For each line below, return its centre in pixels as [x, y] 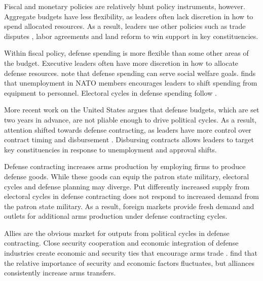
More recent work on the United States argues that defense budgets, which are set [132, 110]
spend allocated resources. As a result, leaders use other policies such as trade [125, 26]
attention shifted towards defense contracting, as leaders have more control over [128, 129]
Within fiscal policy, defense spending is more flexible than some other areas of [126, 53]
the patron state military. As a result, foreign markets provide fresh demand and [129, 206]
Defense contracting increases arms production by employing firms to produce [125, 166]
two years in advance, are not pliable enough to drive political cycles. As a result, [130, 119]
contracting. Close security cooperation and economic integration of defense [121, 243]
